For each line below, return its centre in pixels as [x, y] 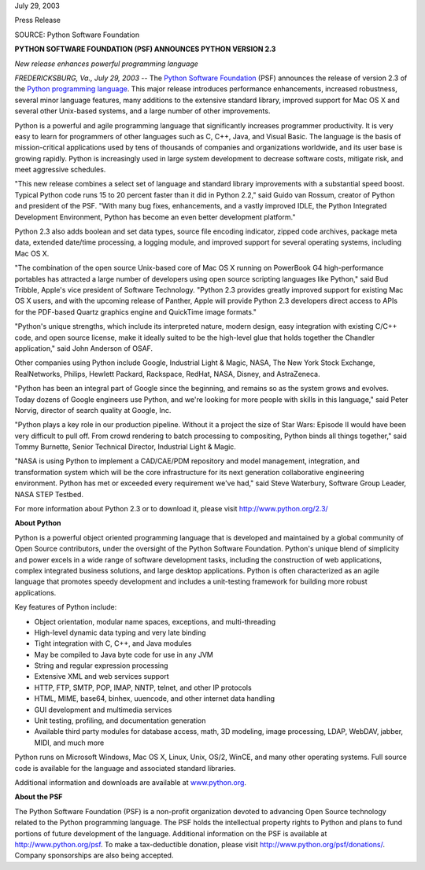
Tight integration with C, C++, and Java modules [113, 643]
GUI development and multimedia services [103, 710]
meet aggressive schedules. [60, 170]
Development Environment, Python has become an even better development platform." [155, 217]
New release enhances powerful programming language [106, 64]
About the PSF [39, 797]
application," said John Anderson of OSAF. [84, 348]
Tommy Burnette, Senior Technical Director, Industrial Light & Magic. [125, 447]
